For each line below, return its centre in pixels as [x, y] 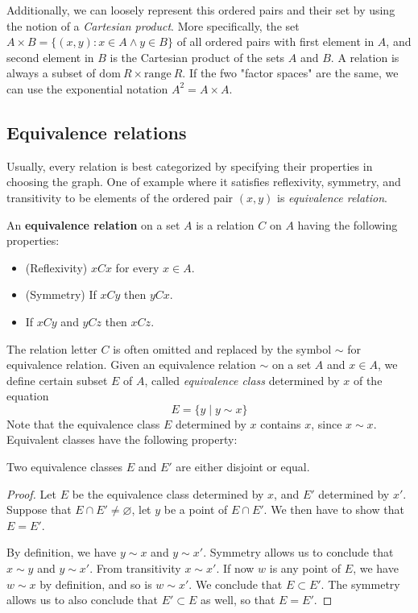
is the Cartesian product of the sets [197, 57]
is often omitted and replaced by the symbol [222, 348]
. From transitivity [135, 568]
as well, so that [238, 600]
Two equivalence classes [65, 467]
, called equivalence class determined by [242, 380]
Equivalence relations [97, 132]
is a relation [225, 224]
